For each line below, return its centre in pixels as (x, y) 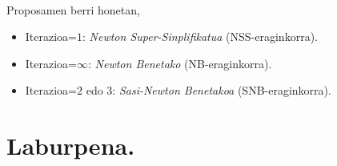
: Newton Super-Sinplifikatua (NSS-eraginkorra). (200, 36)
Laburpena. (71, 146)
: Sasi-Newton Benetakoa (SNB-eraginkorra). (222, 90)
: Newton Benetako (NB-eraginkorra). (180, 63)
